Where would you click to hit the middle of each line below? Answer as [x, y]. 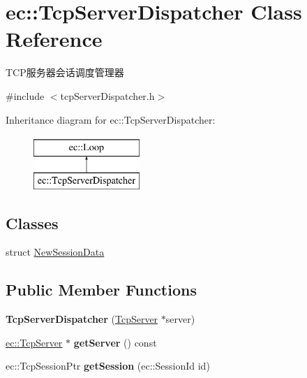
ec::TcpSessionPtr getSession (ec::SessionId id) [108, 366]
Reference [54, 39]
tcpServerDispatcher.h [107, 95]
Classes [32, 223]
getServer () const [115, 342]
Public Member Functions [101, 290]
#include [25, 95]
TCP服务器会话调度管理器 [65, 72]
